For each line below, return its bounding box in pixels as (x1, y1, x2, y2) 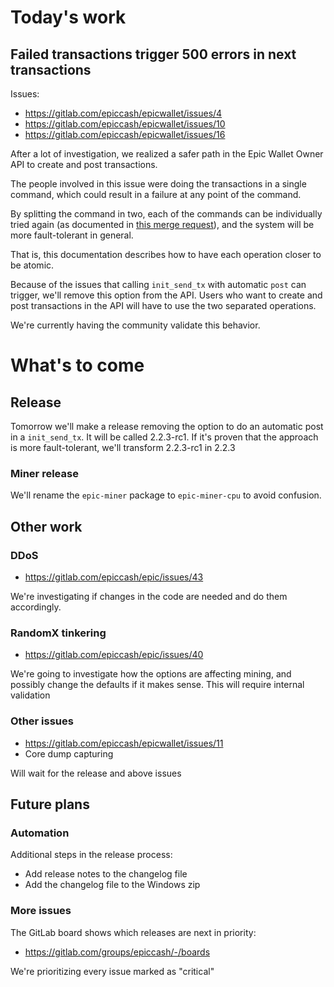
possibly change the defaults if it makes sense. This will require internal (10, 679, 305, 691)
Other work (10, 518, 83, 535)
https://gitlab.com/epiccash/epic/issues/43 (24, 571, 204, 583)
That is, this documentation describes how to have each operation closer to (10, 249, 322, 260)
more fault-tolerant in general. (10, 229, 134, 241)
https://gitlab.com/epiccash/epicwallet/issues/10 (24, 118, 226, 130)
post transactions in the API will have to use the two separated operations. (10, 300, 317, 311)
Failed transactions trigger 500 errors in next (10, 46, 297, 63)
